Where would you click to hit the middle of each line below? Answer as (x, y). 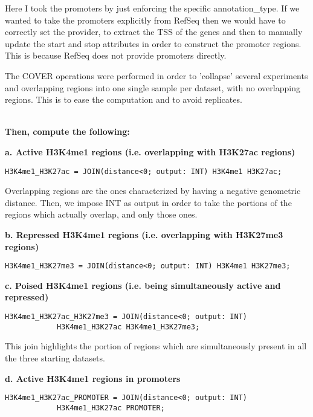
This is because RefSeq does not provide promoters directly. (116, 55)
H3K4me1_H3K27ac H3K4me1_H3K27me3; (128, 327)
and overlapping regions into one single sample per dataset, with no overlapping (153, 87)
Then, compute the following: (67, 131)
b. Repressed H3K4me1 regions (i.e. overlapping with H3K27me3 (144, 234)
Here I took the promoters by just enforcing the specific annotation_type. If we (152, 8)
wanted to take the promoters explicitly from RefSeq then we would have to (145, 20)
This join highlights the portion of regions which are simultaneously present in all (156, 346)
